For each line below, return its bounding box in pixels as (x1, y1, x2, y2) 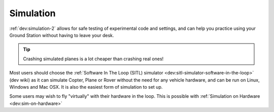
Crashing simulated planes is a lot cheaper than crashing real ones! (23, 56, 164, 62)
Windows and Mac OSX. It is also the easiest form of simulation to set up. (9, 84, 163, 90)
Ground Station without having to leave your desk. (9, 32, 114, 38)
